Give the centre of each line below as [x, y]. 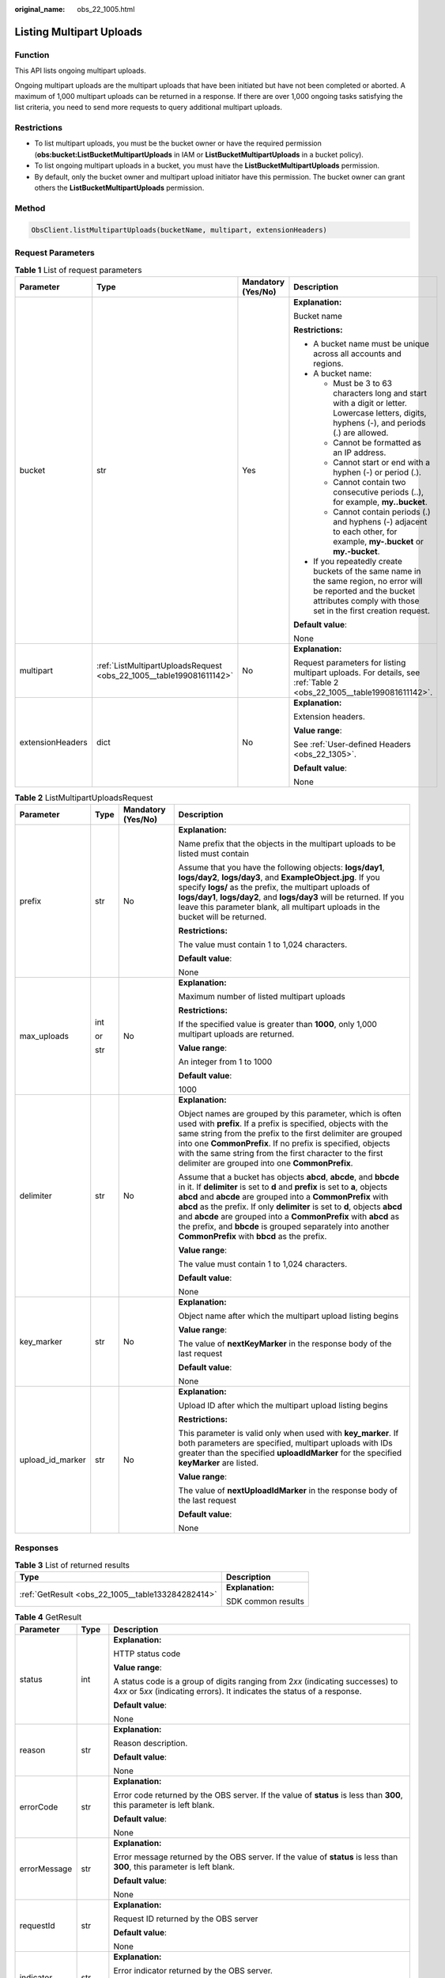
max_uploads [44, 1036]
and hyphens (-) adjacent [380, 521]
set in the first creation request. [372, 611]
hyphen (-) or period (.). [377, 472]
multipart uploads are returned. [236, 1034]
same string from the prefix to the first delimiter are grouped [290, 1134]
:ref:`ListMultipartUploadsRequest [159, 665]
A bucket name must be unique [371, 343]
